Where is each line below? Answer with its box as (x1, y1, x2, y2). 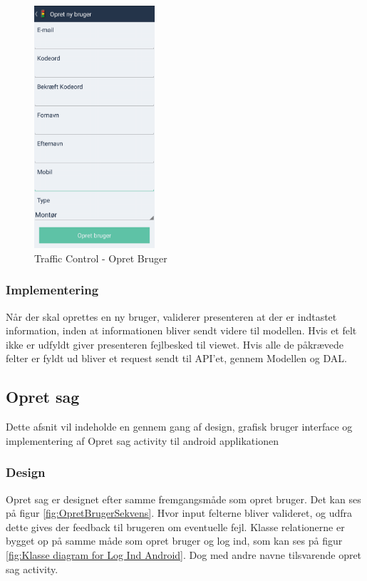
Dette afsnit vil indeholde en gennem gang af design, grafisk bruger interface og (6, 419, 353, 434)
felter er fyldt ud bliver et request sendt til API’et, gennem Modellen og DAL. (6, 351, 347, 366)
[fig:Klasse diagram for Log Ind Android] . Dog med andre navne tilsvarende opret (6, 547, 362, 562)
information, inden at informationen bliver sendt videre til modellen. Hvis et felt (6, 323, 357, 338)
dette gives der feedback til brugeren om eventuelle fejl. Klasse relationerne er (6, 519, 345, 534)
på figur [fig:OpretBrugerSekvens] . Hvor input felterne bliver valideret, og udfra (6, 505, 353, 520)
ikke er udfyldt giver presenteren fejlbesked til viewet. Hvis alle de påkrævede (6, 336, 344, 351)
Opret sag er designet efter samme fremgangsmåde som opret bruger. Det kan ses (6, 491, 361, 506)
